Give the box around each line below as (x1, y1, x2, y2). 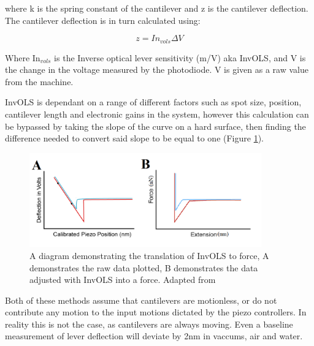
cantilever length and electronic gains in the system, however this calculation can (5, 108, 309, 121)
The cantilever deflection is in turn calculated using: (5, 13, 201, 26)
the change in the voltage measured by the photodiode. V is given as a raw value (5, 63, 308, 76)
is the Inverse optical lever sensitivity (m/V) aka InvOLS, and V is (54, 51, 306, 64)
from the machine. (5, 75, 74, 88)
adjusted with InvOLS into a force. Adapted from (29, 273, 216, 286)
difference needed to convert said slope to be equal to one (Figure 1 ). (5, 132, 264, 145)
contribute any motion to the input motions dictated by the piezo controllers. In (5, 306, 307, 318)
